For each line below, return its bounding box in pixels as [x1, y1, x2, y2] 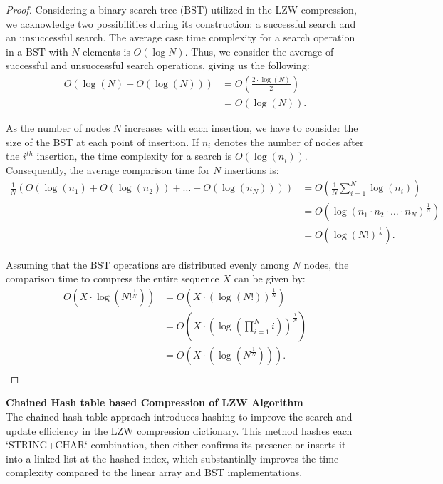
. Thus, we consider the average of [184, 43, 334, 58]
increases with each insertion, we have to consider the [124, 120, 358, 135]
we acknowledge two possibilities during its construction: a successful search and [6, 16, 356, 31]
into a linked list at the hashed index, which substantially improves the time [6, 450, 339, 465]
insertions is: [224, 162, 279, 177]
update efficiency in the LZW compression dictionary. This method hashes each [6, 423, 353, 438]
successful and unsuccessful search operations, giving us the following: [6, 58, 310, 73]
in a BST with [6, 43, 68, 58]
